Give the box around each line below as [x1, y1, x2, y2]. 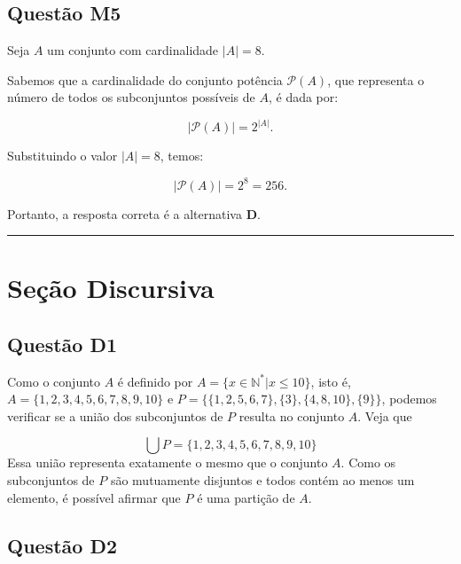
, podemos [381, 389, 437, 408]
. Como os [340, 453, 396, 472]
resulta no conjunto [238, 406, 345, 425]
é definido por [117, 372, 193, 390]
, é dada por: [268, 88, 339, 106]
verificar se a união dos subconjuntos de [7, 406, 223, 425]
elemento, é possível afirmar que [7, 488, 181, 506]
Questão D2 [7, 531, 118, 559]
